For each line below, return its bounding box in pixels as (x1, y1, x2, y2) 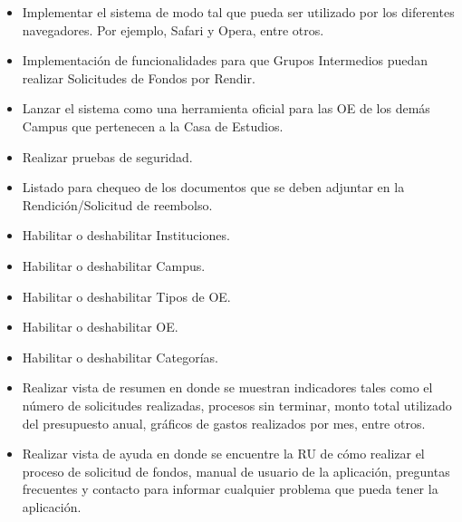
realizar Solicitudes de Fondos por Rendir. (22, 68, 255, 87)
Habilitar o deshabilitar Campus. (22, 256, 206, 275)
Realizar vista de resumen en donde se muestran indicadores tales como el (22, 378, 433, 397)
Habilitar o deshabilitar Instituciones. (22, 226, 230, 245)
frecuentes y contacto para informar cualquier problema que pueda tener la (22, 479, 438, 498)
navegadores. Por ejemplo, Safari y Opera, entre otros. (22, 20, 324, 39)
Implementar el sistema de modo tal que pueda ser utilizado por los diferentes (22, 3, 455, 21)
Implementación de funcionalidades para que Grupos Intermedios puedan (22, 51, 428, 70)
